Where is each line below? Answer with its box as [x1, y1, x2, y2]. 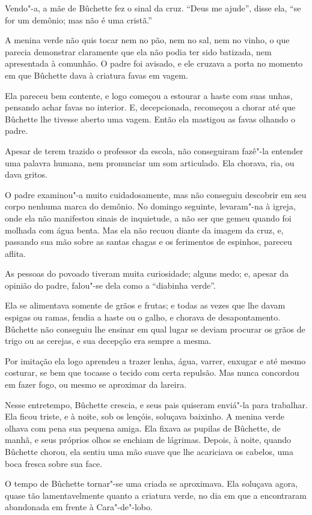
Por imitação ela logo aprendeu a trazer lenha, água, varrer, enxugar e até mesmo [5, 354, 306, 367]
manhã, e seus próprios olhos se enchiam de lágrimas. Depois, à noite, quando [5, 433, 292, 446]
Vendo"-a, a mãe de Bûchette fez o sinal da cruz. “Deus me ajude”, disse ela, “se [5, 2, 301, 14]
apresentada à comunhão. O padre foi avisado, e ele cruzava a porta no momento [5, 57, 303, 70]
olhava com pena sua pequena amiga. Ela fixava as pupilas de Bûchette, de [5, 421, 281, 434]
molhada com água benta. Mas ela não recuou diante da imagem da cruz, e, [5, 223, 284, 236]
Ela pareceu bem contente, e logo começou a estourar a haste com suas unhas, [5, 89, 293, 101]
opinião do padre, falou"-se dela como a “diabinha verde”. [5, 279, 216, 291]
